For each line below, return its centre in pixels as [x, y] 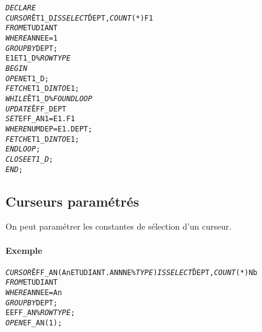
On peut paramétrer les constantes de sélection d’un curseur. [119, 226]
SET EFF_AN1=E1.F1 [40, 119]
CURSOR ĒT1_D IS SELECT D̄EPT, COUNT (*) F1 [79, 18]
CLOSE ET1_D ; [29, 159]
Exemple [24, 250]
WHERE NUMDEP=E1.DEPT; [49, 129]
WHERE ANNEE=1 [32, 38]
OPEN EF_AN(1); [34, 323]
